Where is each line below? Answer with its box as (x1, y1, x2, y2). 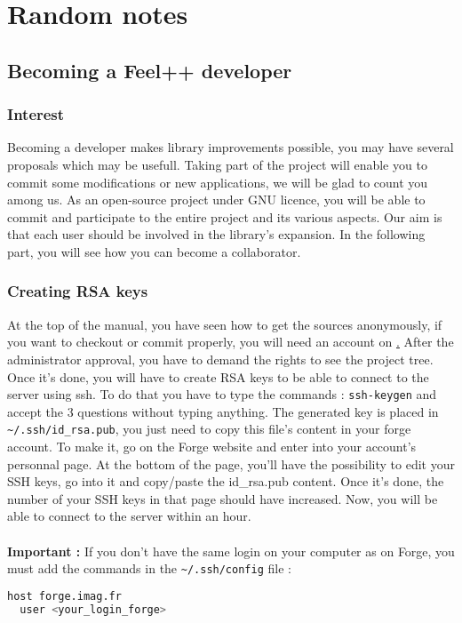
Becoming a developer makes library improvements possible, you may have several (7, 138, 454, 156)
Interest (7, 103, 65, 125)
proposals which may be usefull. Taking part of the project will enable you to (7, 155, 427, 173)
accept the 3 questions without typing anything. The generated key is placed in (7, 402, 439, 420)
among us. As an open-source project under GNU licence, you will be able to (7, 190, 426, 209)
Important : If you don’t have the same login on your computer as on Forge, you (7, 541, 455, 560)
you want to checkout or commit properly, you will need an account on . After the (7, 332, 454, 351)
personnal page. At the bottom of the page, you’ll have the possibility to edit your (7, 454, 455, 473)
